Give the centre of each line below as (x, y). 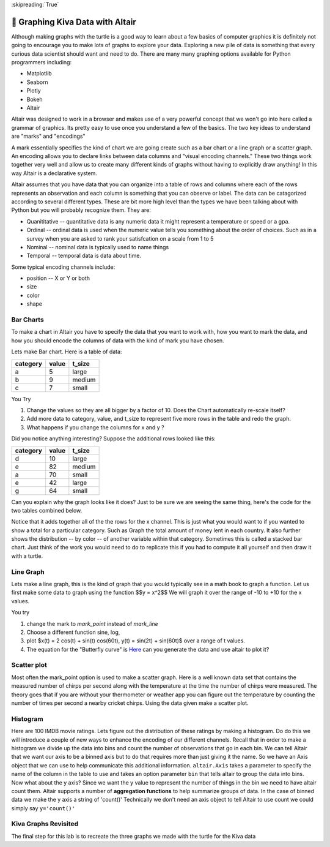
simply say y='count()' (43, 808)
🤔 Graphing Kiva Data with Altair (74, 22)
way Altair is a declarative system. (54, 173)
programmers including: (42, 62)
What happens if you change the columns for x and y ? (95, 427)
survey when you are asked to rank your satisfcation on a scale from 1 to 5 (120, 238)
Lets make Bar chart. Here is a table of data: (67, 352)
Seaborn (37, 82)
